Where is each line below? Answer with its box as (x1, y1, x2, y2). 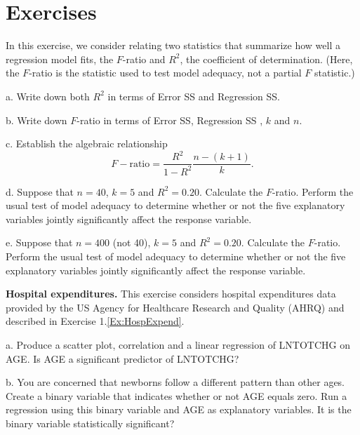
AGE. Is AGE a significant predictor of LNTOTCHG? (6, 351, 239, 366)
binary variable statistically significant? (6, 415, 175, 430)
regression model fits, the (6, 51, 114, 66)
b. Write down (6, 112, 67, 127)
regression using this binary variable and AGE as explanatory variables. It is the (6, 402, 352, 417)
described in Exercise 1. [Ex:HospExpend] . (6, 314, 185, 328)
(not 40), (112, 235, 151, 250)
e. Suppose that (6, 235, 73, 250)
